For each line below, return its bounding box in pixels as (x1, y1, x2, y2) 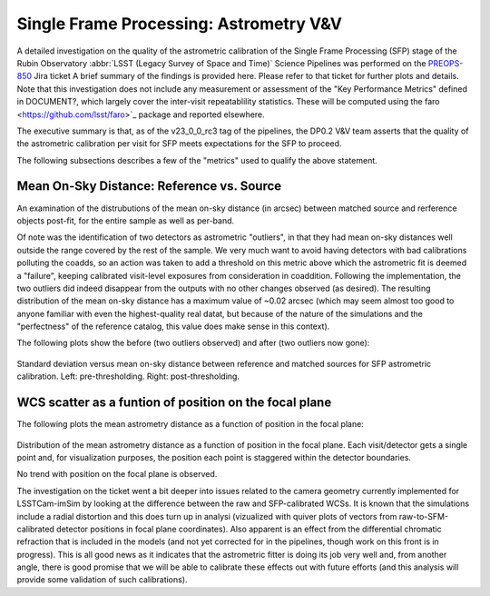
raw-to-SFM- (398, 511, 449, 521)
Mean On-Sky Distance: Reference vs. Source (16, 178, 282, 194)
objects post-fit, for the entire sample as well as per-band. (16, 214, 235, 226)
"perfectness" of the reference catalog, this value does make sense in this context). (16, 321, 330, 332)
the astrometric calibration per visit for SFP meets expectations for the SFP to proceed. (16, 138, 342, 149)
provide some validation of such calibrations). (16, 574, 188, 585)
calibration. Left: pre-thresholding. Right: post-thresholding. (16, 371, 240, 382)
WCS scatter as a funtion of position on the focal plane (16, 395, 332, 411)
